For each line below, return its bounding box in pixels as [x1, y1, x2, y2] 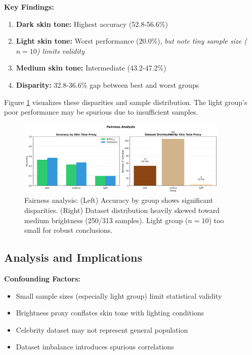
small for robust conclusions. [24, 225, 113, 235]
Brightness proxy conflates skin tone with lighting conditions [16, 307, 204, 318]
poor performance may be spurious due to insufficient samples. [4, 106, 198, 117]
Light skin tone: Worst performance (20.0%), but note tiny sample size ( [16, 35, 247, 46]
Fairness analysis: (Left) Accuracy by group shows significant [24, 195, 214, 205]
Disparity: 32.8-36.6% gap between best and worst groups [16, 79, 199, 90]
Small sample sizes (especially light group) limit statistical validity [16, 290, 222, 301]
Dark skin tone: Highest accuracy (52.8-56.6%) [16, 18, 168, 29]
